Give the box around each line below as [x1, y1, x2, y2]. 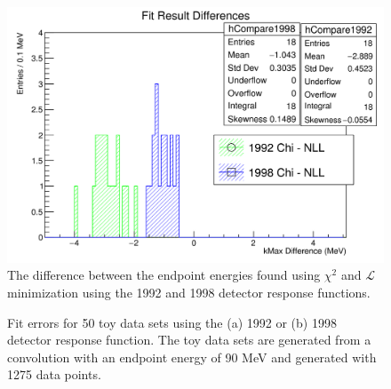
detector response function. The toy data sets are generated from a [7, 330, 371, 349]
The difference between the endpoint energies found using [7, 266, 321, 284]
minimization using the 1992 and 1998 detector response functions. [7, 282, 371, 301]
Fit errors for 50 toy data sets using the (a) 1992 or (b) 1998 [7, 313, 337, 331]
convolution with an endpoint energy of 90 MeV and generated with [7, 347, 377, 366]
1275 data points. [7, 365, 101, 384]
